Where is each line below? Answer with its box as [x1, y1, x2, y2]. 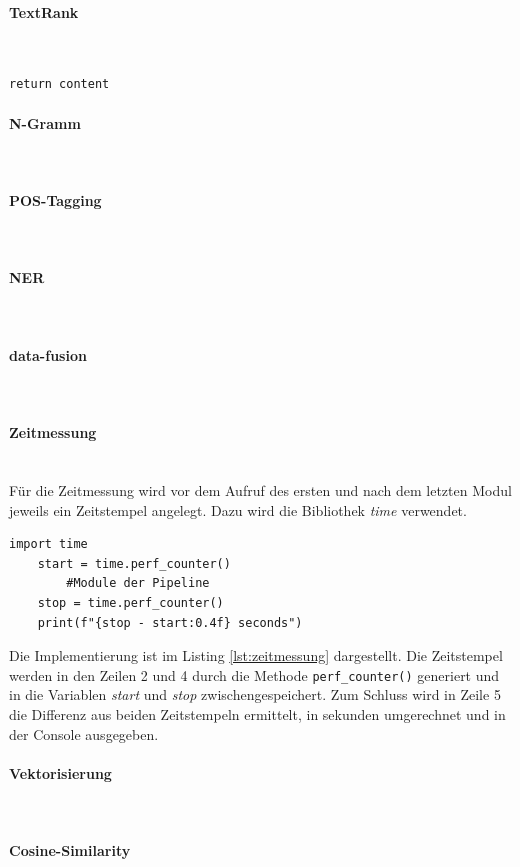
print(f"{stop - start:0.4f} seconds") [37, 615, 303, 630]
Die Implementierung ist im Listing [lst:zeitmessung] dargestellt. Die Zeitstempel [9, 645, 503, 666]
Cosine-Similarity [9, 840, 131, 861]
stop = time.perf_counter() [37, 595, 224, 610]
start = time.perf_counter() [37, 556, 231, 571]
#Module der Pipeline [66, 576, 210, 591]
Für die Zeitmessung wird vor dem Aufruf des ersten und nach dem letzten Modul [9, 479, 512, 500]
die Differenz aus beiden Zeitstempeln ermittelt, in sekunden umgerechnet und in [9, 703, 506, 724]
